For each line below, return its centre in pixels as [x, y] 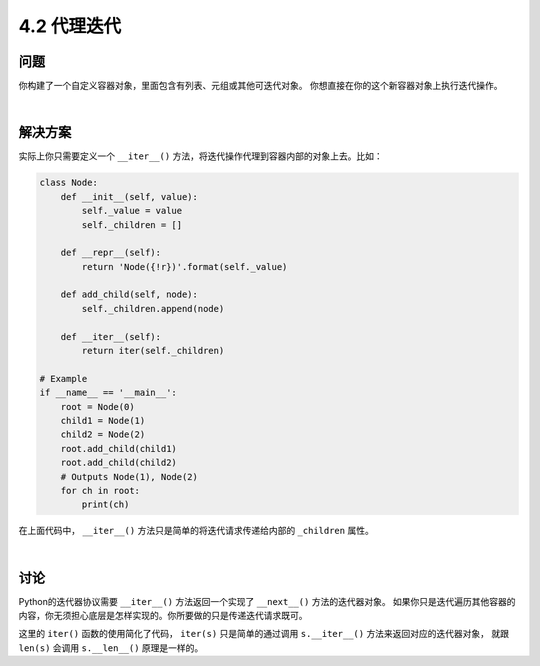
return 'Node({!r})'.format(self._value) [184, 266]
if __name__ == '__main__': [108, 393]
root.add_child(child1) [118, 448]
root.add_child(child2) [118, 463]
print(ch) [105, 504]
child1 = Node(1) [103, 420]
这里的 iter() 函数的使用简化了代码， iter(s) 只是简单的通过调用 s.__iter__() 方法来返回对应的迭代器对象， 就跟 [264, 634]
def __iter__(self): [111, 336]
